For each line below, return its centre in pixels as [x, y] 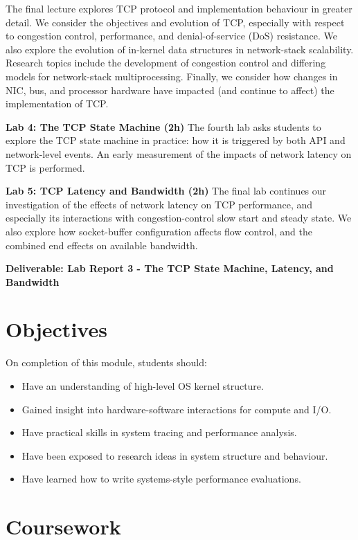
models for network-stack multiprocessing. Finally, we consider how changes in [172, 76]
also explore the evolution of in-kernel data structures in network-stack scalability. [180, 49]
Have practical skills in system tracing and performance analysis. [159, 432]
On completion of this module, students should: [106, 362]
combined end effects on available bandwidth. [102, 245]
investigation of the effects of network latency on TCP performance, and [159, 204]
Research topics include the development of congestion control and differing [166, 63]
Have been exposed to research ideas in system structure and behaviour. [175, 455]
